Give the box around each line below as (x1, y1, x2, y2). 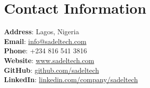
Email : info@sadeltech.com (4, 36, 87, 46)
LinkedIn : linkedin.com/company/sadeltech (4, 74, 138, 85)
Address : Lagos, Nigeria (4, 26, 79, 37)
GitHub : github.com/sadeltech (4, 65, 99, 75)
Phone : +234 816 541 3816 (4, 45, 87, 56)
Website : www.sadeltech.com (4, 55, 94, 65)
